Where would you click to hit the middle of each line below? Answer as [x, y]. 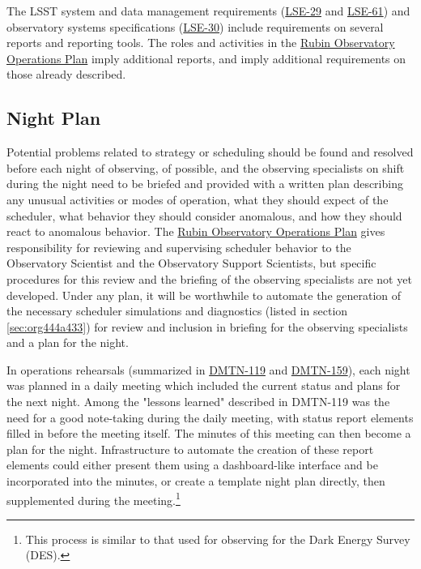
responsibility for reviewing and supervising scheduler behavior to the [179, 247]
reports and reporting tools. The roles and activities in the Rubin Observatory [201, 43]
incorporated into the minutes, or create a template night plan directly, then [196, 481]
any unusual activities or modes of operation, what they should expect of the [198, 199]
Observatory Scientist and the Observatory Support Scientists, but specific [191, 263]
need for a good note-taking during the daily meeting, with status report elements [210, 417]
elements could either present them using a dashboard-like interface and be [192, 465]
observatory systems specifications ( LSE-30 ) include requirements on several [195, 26]
